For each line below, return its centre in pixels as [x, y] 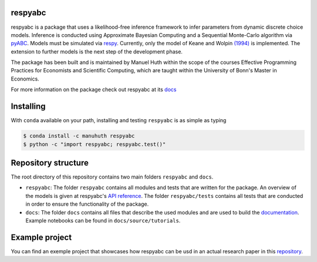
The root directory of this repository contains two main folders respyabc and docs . [112, 177]
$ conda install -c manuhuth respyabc [79, 136]
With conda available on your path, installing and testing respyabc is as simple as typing [119, 120]
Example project [41, 237]
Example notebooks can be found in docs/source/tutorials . [103, 220]
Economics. [25, 79]
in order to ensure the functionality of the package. [87, 204]
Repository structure [50, 162]
